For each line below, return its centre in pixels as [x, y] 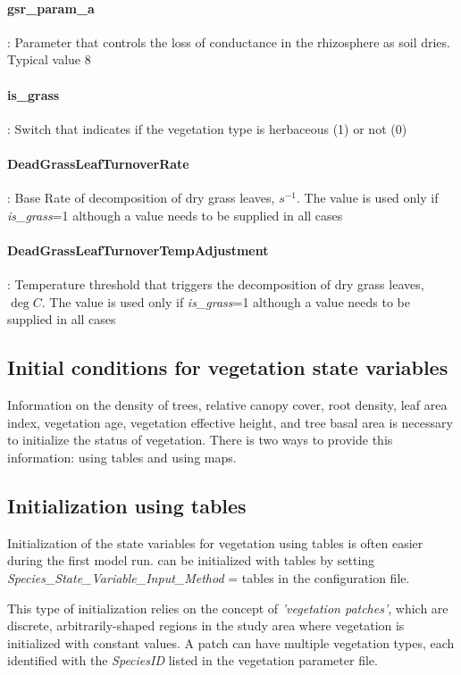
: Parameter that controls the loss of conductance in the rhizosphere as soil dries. [229, 42]
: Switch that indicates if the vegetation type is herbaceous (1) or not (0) [207, 128]
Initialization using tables [127, 505]
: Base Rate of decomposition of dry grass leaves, [141, 198]
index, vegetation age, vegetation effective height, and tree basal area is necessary [230, 422]
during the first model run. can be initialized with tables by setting [191, 560]
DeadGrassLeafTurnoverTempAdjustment [138, 250]
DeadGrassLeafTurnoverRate [98, 163]
